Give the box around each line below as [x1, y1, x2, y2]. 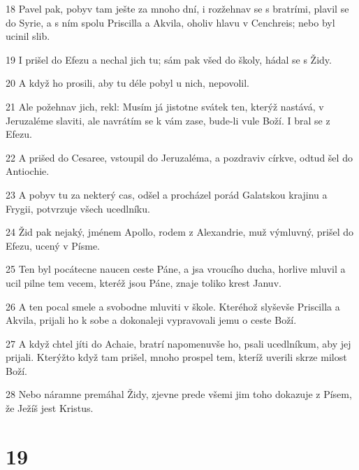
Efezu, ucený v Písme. [6, 238, 101, 252]
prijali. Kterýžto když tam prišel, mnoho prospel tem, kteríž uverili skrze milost [6, 350, 347, 364]
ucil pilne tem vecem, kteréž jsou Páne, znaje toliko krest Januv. [6, 275, 281, 290]
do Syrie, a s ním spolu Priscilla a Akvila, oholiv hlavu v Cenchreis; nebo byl [6, 15, 335, 29]
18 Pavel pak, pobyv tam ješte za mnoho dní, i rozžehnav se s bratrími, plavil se [6, 1, 349, 15]
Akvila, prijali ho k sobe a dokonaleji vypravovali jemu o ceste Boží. [6, 313, 297, 327]
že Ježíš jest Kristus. [6, 401, 94, 415]
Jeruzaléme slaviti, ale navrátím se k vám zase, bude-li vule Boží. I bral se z [6, 113, 330, 127]
